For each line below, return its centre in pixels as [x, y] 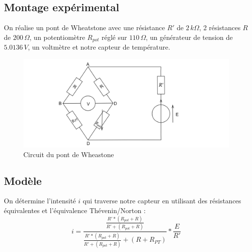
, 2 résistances [220, 27]
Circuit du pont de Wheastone [69, 154]
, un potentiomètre [57, 37]
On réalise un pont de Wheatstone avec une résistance [84, 27]
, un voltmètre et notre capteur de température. [99, 47]
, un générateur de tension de [189, 37]
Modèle [23, 180]
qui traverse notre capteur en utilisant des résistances [162, 201]
